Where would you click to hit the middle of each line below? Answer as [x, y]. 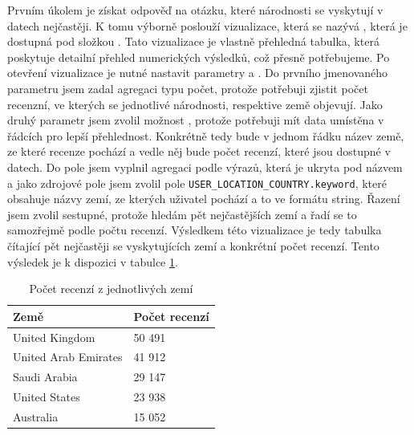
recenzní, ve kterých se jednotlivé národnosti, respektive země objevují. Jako [195, 104]
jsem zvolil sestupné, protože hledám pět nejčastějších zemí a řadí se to [182, 214]
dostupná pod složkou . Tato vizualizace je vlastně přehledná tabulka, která [193, 41]
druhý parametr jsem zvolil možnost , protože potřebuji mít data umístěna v [196, 120]
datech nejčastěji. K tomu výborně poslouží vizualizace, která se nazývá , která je [207, 25]
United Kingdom [54, 337]
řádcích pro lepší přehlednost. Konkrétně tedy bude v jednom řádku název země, [206, 135]
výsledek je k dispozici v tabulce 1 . [93, 261]
